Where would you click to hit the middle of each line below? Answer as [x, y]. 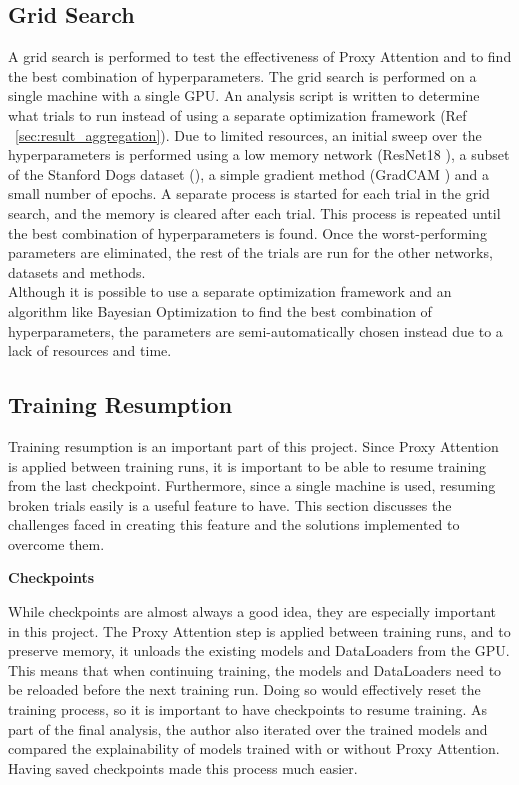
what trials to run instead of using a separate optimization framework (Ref [237, 114]
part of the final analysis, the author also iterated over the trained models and [248, 728]
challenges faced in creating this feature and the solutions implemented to [234, 524]
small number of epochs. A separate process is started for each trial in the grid [249, 193]
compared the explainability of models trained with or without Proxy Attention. [254, 748]
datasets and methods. [77, 271]
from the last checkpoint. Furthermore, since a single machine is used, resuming [252, 485]
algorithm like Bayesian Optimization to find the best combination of [220, 310]
